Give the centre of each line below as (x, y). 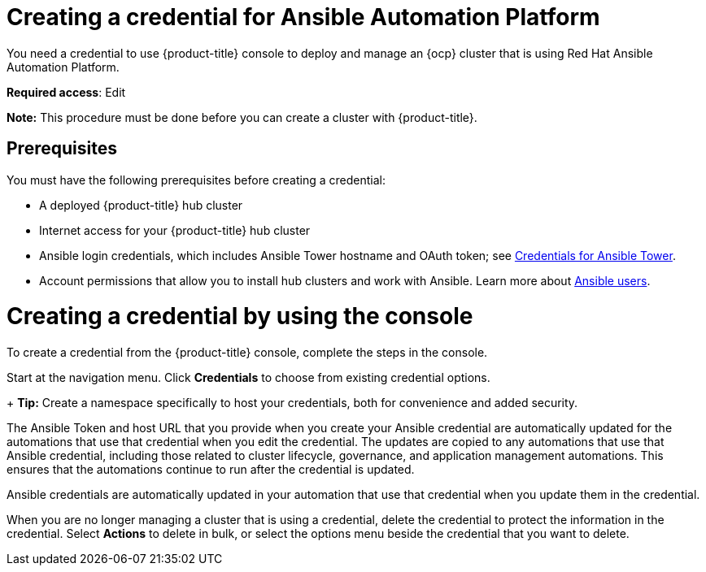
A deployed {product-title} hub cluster (141, 205)
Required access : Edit (66, 92)
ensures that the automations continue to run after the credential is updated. (211, 470)
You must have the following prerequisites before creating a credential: (196, 180)
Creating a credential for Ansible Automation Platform (303, 17)
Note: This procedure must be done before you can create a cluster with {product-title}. (242, 117)
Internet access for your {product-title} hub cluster (175, 230)
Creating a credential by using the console (240, 316)
